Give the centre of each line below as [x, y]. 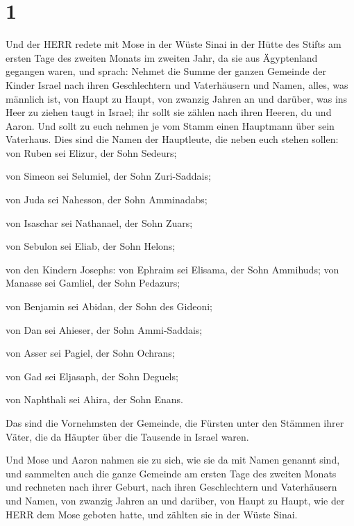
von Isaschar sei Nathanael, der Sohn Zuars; [99, 222]
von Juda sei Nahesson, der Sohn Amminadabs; [107, 200]
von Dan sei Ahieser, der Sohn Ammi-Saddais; [104, 329]
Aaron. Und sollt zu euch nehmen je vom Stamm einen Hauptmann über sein [170, 125]
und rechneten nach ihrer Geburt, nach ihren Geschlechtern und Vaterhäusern [171, 487]
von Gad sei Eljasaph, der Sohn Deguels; [92, 376]
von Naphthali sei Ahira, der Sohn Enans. [94, 399]
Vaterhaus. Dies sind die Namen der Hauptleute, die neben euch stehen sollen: [172, 139]
